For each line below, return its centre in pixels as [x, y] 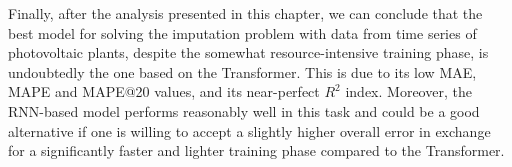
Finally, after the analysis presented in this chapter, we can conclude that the [245, 13]
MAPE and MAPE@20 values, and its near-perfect [164, 91]
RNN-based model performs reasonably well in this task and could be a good [244, 110]
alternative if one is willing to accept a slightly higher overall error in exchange [249, 130]
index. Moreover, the [408, 91]
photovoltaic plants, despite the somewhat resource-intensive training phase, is [248, 52]
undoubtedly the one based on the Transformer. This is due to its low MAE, [242, 71]
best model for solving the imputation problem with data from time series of [242, 32]
